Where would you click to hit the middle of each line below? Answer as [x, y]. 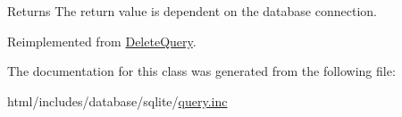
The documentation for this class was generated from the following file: [201, 71]
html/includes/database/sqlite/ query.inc [117, 100]
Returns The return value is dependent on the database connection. [192, 11]
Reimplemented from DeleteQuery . [102, 41]
